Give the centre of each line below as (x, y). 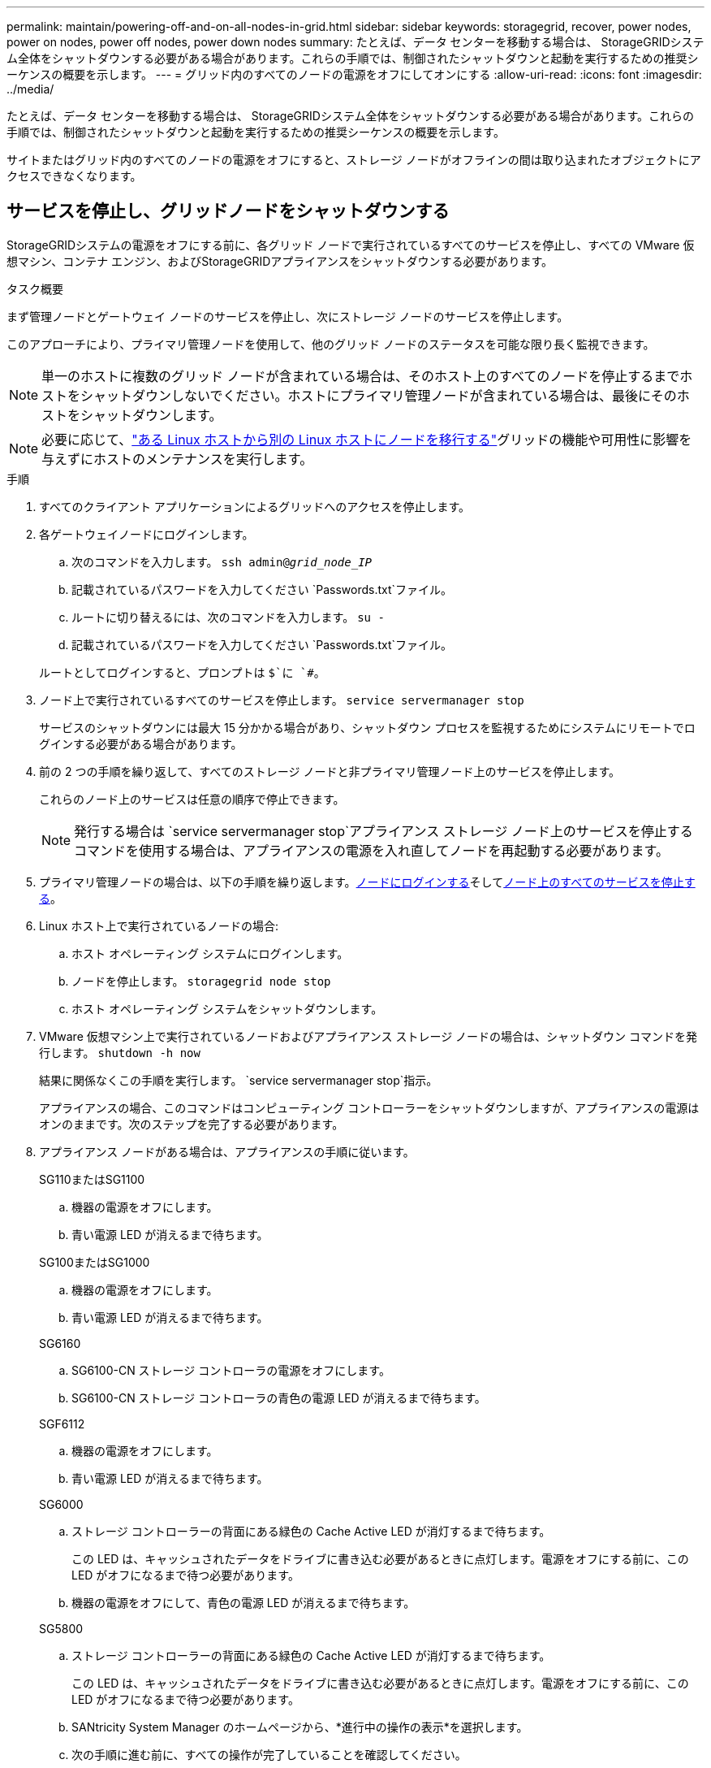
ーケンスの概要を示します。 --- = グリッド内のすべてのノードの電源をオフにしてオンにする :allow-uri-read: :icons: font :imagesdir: (354, 74)
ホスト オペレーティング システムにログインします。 (210, 953)
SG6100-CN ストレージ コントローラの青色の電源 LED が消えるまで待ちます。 (279, 1397)
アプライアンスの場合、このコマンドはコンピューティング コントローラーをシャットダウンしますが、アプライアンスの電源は (369, 1107)
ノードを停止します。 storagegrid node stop (201, 981)
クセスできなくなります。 (74, 176)
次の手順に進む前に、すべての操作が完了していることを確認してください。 (269, 1754)
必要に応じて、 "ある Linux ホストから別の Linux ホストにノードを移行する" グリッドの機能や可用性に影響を (367, 439)
